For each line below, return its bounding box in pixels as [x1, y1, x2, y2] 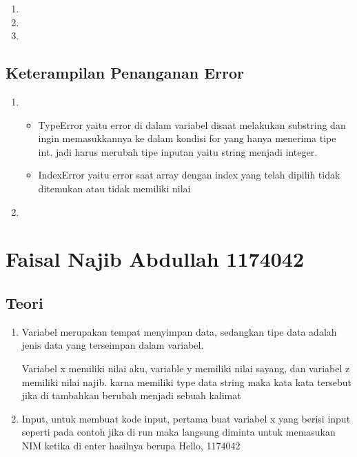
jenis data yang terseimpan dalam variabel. [21, 338, 204, 352]
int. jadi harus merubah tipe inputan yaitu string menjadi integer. [38, 144, 318, 159]
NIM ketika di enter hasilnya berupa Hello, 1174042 [21, 438, 241, 452]
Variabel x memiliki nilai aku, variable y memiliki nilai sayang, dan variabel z [21, 360, 350, 375]
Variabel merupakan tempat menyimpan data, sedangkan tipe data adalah [21, 324, 337, 338]
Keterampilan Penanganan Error [6, 62, 244, 83]
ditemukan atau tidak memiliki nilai [38, 181, 191, 195]
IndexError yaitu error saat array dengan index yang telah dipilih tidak [38, 167, 340, 182]
